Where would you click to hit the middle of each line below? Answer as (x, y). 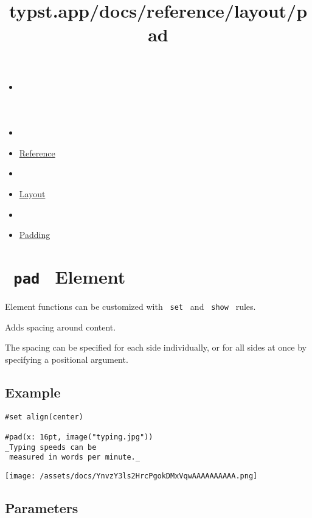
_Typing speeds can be (51, 447)
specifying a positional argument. (67, 359)
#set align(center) (44, 417)
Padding (35, 235)
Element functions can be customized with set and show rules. (130, 306)
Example (33, 392)
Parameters (42, 507)
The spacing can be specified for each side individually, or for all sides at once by (156, 347)
